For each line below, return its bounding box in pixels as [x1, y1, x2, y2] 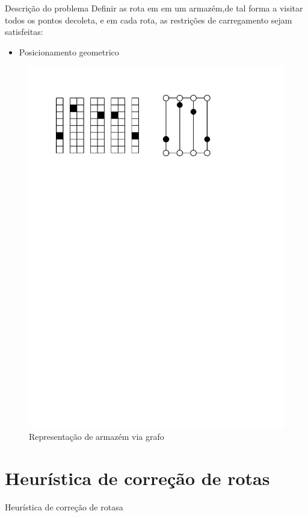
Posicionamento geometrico [19, 45, 119, 58]
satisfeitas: [5, 25, 43, 38]
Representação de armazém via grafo [29, 430, 164, 442]
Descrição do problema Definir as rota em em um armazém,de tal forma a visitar [5, 2, 303, 14]
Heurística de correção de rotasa [5, 500, 123, 513]
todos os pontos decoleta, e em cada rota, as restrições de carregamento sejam [5, 13, 292, 26]
